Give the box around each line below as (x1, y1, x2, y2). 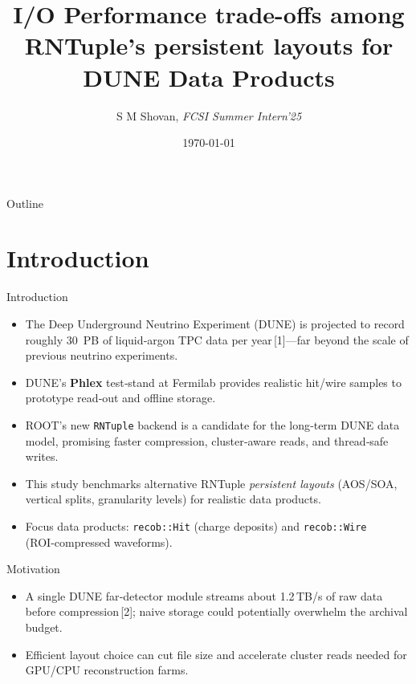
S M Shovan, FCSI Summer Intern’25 (116, 107, 302, 124)
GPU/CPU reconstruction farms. (25, 662, 189, 678)
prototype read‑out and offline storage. (25, 389, 216, 406)
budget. (25, 619, 63, 636)
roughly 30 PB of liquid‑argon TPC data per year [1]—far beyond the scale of (25, 331, 409, 348)
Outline (6, 194, 43, 211)
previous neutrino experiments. (25, 347, 178, 364)
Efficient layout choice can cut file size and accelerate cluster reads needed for (25, 645, 407, 662)
